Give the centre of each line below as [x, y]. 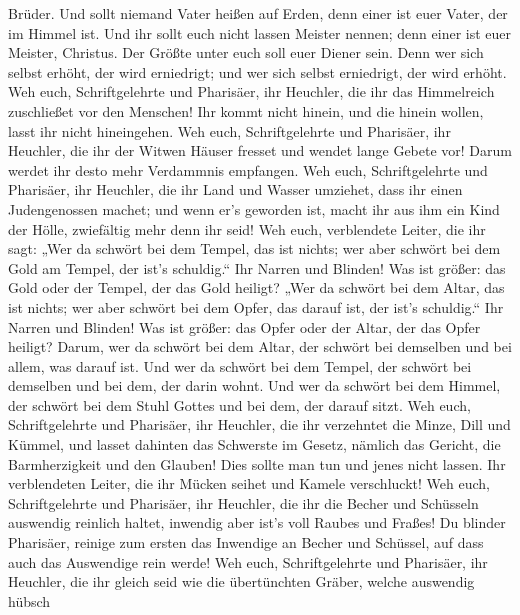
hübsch [29, 600]
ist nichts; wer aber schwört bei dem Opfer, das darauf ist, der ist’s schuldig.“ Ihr [256, 306]
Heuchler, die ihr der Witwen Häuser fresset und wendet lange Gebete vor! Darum [260, 150]
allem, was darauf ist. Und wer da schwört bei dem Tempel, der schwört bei [240, 365]
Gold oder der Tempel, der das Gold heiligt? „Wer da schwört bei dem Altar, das [256, 287]
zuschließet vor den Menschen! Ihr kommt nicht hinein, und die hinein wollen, [246, 110]
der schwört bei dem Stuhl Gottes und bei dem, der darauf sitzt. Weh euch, [239, 404]
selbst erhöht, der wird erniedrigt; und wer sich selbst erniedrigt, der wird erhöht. [257, 71]
